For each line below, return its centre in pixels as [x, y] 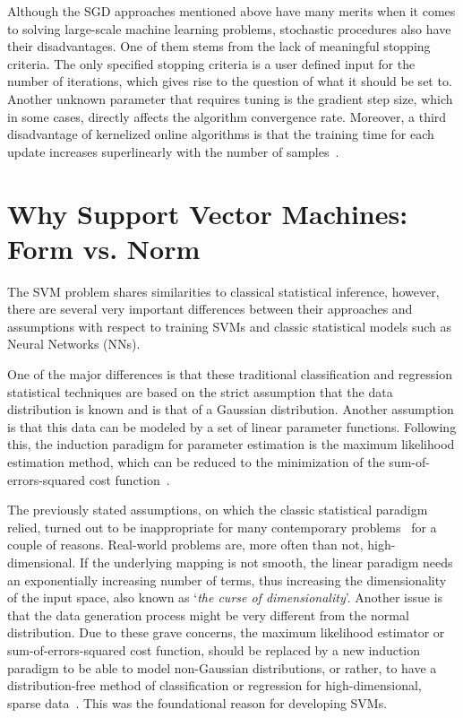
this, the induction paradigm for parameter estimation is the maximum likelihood [231, 444]
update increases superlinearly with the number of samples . [173, 151]
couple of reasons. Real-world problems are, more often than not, [185, 545]
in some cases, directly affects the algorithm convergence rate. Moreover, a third [227, 116]
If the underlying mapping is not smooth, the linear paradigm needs [266, 562]
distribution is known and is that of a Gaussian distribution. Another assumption [231, 409]
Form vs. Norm [104, 248]
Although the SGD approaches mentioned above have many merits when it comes [231, 11]
